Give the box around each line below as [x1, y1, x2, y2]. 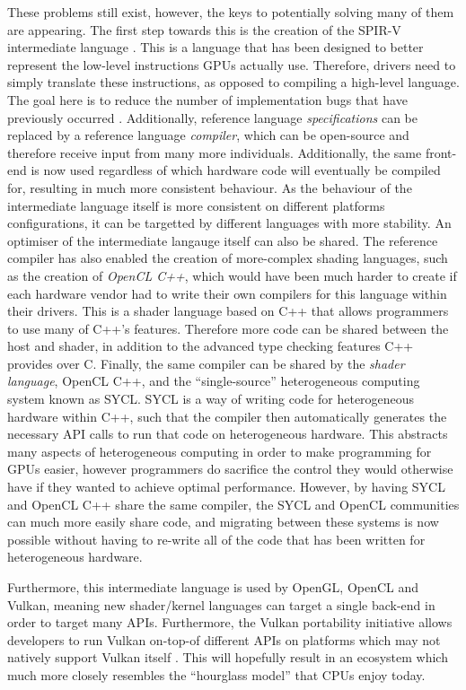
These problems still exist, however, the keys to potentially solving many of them [7, 3, 454, 21]
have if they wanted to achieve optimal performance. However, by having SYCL [7, 477, 445, 496]
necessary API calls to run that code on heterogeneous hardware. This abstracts [7, 424, 448, 443]
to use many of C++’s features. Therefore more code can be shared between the [7, 319, 449, 337]
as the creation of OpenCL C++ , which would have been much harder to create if [7, 266, 457, 284]
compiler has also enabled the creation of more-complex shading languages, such [7, 249, 448, 267]
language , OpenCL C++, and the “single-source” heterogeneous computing [7, 371, 420, 390]
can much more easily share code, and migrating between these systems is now [7, 512, 439, 531]
